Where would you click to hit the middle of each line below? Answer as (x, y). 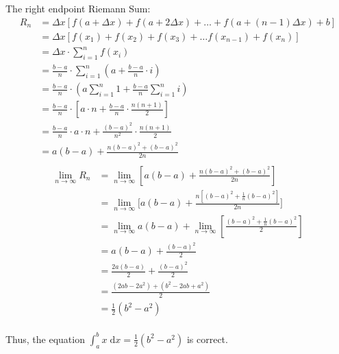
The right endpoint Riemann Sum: (78, 8)
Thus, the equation (45, 339)
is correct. (207, 339)
